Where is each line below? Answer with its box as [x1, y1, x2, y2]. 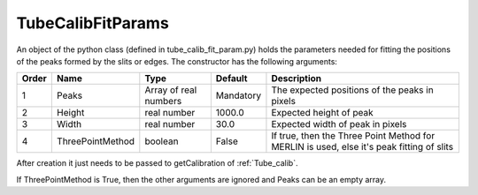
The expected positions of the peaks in [271, 84, 434, 96]
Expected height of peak [271, 107, 374, 119]
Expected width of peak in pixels [271, 118, 407, 131]
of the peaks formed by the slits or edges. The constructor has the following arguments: [16, 56, 338, 66]
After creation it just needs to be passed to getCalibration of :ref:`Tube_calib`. [16, 158, 298, 169]
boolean [144, 135, 179, 147]
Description [271, 72, 322, 85]
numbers [144, 95, 182, 108]
